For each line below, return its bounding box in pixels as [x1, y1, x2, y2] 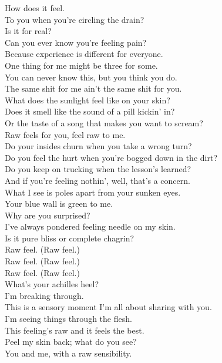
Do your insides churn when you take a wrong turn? [5, 140, 192, 152]
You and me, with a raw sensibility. [5, 347, 132, 359]
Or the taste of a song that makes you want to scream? [5, 116, 203, 129]
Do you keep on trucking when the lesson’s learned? [5, 163, 191, 175]
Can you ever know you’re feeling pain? [5, 36, 147, 48]
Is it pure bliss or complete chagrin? [5, 231, 134, 244]
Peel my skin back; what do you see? [5, 335, 137, 348]
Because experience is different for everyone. [5, 48, 163, 60]
